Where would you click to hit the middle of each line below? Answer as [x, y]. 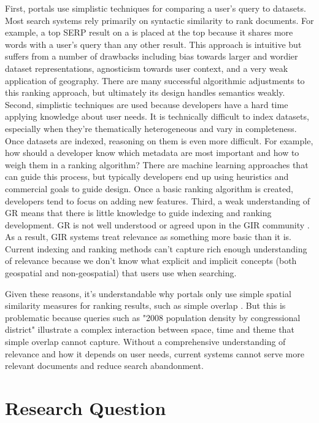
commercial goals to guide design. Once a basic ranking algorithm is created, [149, 188]
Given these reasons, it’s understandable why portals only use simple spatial [148, 293]
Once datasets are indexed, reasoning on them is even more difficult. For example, [159, 140]
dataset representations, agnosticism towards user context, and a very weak [147, 68]
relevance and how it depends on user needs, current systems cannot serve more [155, 353]
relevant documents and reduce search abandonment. [104, 366]
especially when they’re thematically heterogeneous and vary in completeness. [151, 128]
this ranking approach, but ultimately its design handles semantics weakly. [145, 92]
